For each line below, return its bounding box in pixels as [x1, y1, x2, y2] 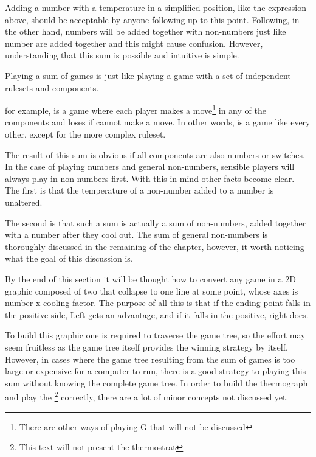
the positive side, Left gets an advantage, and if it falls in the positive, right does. [5, 308, 309, 321]
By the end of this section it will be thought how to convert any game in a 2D [5, 272, 296, 285]
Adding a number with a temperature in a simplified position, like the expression [5, 1, 306, 13]
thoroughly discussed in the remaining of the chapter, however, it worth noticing [5, 240, 304, 253]
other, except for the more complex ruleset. [5, 128, 166, 140]
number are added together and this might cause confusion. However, [5, 37, 263, 49]
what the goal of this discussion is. [5, 252, 133, 265]
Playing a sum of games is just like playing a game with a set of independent [5, 69, 291, 82]
